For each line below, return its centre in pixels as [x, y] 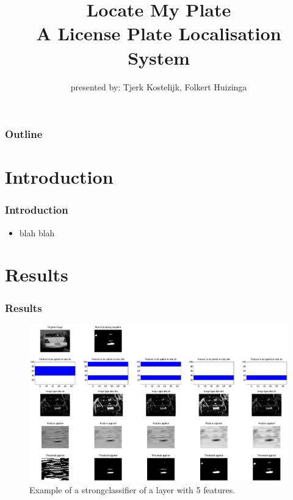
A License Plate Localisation [159, 33]
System [159, 57]
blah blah [37, 232]
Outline [24, 134]
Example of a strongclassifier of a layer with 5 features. [132, 490]
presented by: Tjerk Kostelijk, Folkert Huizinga [159, 86]
